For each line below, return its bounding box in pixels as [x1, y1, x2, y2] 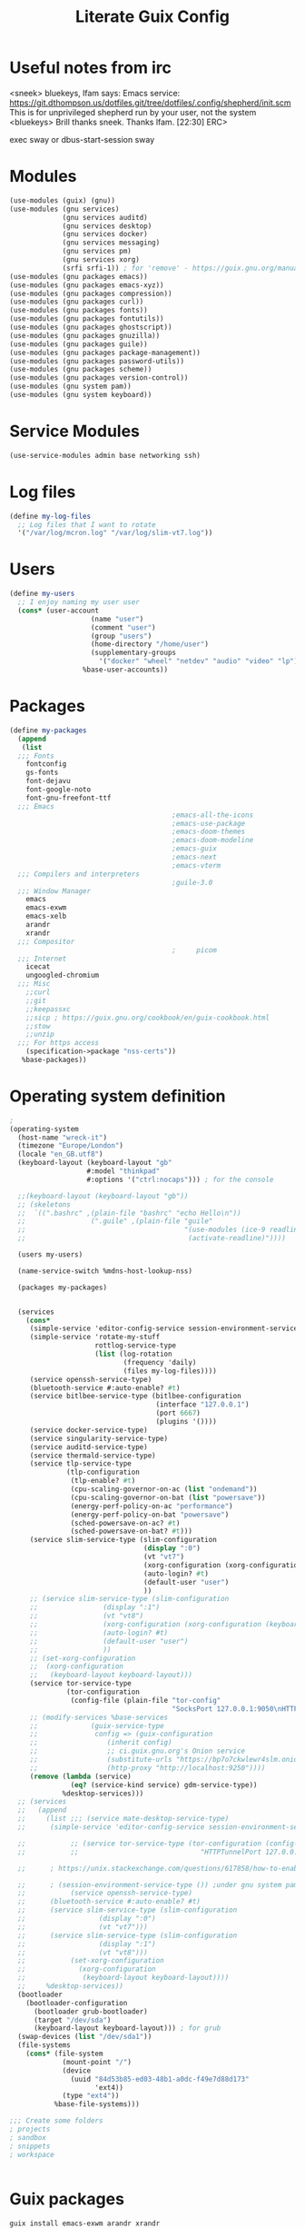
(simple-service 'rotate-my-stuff [29, 1333, 161, 1342]
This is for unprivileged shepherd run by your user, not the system [9, 106, 257, 117]
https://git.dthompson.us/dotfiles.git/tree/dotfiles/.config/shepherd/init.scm [9, 97, 292, 108]
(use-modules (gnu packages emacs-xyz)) [9, 280, 165, 290]
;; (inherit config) [29, 1738, 172, 1747]
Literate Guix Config [75, 6, 230, 27]
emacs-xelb [25, 911, 67, 921]
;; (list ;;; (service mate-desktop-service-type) [17, 1815, 230, 1824]
